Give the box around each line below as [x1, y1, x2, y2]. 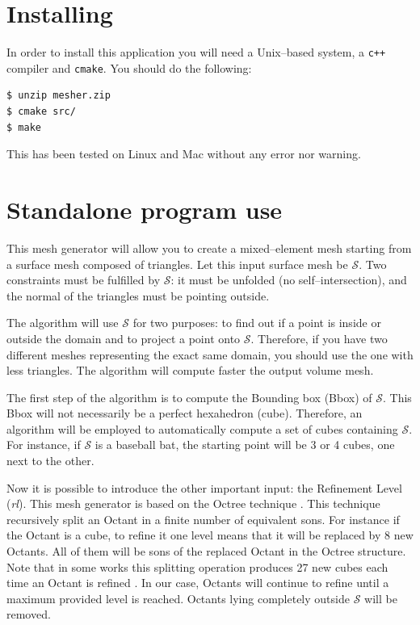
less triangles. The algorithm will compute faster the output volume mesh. [6, 362, 374, 379]
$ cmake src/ [6, 106, 76, 118]
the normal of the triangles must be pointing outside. [6, 287, 270, 304]
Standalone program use [6, 193, 283, 225]
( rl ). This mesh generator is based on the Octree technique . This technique [6, 495, 380, 512]
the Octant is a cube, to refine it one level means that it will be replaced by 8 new [6, 526, 414, 543]
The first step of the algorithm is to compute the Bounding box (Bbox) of [6, 388, 372, 405]
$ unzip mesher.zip [6, 90, 111, 102]
